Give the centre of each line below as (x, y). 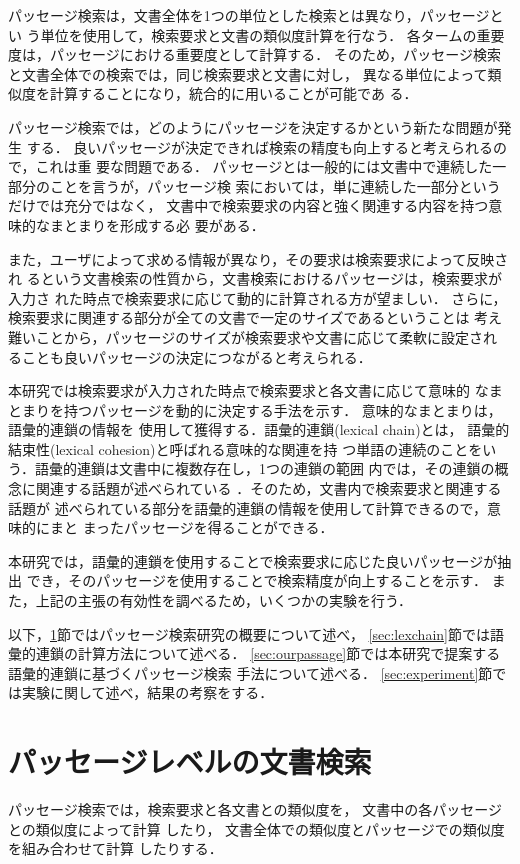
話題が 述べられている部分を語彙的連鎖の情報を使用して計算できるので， (247, 507)
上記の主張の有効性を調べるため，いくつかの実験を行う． (223, 600)
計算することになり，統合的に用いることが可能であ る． (233, 93)
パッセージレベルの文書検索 (190, 761)
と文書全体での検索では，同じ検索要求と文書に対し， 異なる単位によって (248, 73)
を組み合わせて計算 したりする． (115, 848)
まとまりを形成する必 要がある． (157, 224)
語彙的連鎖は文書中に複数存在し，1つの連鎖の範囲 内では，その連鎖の (264, 468)
